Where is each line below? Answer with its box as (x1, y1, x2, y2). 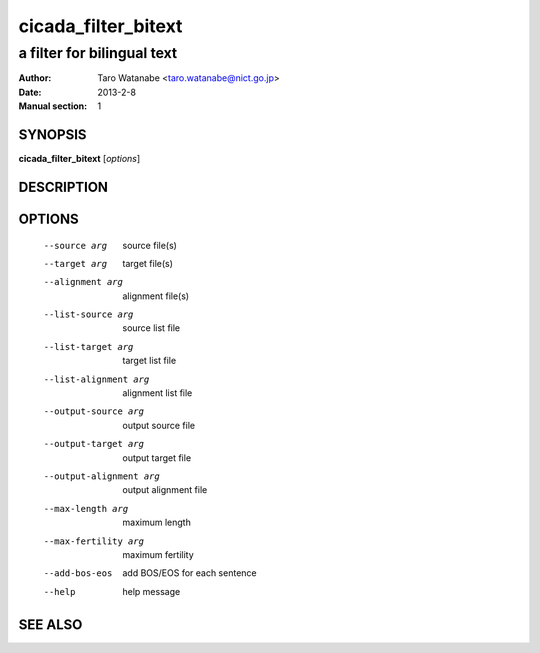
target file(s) (122, 257, 174, 269)
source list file (122, 322, 181, 334)
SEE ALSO (18, 616, 83, 633)
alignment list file (122, 387, 193, 399)
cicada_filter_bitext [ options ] (18, 153, 141, 165)
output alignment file (122, 484, 208, 496)
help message (122, 585, 181, 597)
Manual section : (18, 100, 88, 112)
